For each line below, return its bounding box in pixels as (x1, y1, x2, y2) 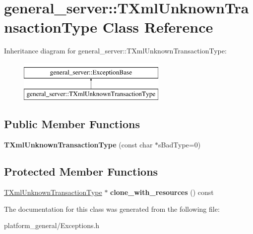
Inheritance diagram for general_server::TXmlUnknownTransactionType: (4, 46, 227, 56)
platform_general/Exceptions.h (4, 220, 100, 231)
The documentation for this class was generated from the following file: (4, 203, 220, 214)
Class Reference (102, 17, 213, 37)
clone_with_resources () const (110, 187, 214, 197)
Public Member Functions (4, 116, 140, 132)
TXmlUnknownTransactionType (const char (4, 140, 153, 150)
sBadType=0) (158, 140, 201, 150)
